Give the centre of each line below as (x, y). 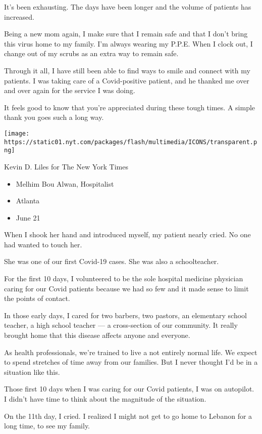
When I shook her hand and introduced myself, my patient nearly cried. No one (127, 234)
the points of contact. (37, 298)
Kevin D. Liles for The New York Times (66, 166)
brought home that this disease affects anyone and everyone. (97, 335)
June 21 (28, 217)
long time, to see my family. (47, 426)
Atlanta (28, 201)
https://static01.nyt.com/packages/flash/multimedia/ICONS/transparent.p (131, 142)
